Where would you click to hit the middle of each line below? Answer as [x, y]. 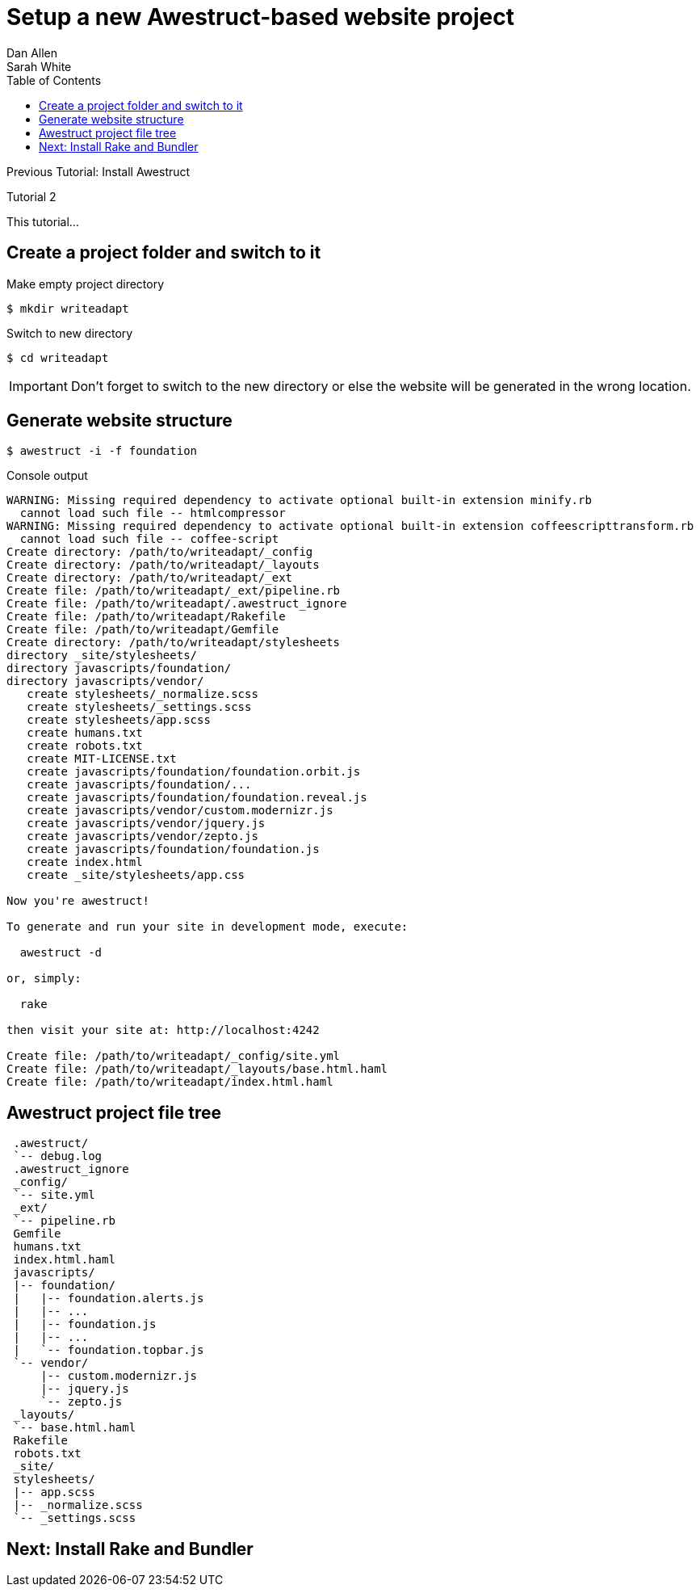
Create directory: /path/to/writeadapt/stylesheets [174, 643]
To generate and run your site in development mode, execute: [207, 927]
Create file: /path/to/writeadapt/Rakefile [146, 617]
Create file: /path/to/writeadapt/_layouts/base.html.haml [197, 1069]
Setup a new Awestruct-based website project [260, 17]
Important [38, 386]
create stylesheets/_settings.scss [139, 707]
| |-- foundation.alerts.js [109, 1299]
